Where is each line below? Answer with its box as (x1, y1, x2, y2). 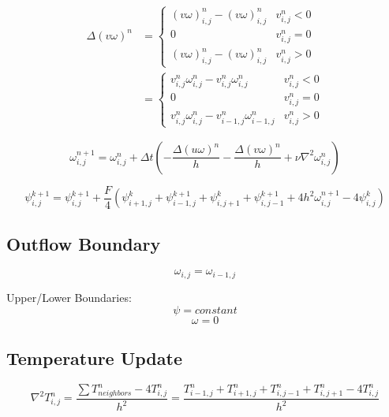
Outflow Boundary (6, 231, 161, 255)
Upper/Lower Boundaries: (6, 289, 132, 305)
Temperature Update (6, 345, 182, 370)
